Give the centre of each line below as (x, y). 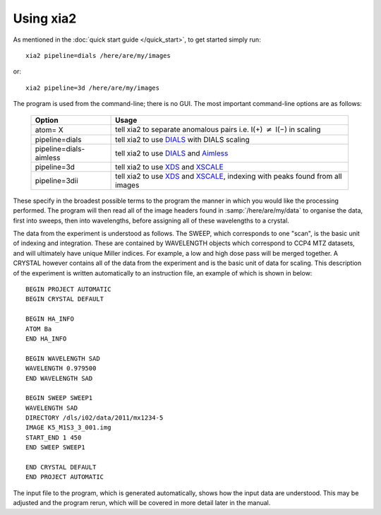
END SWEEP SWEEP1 (55, 448)
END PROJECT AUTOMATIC (65, 477)
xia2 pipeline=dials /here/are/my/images (98, 55)
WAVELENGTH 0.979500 (61, 368)
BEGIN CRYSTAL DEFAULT (65, 299)
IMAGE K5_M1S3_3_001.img (68, 428)
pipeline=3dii (57, 180)
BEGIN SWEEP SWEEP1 (59, 398)
